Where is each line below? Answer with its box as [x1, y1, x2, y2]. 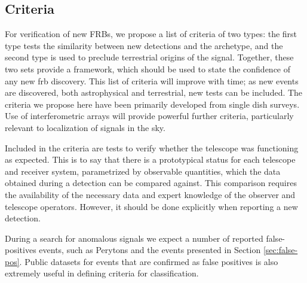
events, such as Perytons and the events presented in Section [39, 244, 261, 256]
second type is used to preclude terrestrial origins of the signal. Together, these [5, 51, 294, 63]
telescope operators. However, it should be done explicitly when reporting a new [5, 200, 298, 212]
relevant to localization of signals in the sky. [5, 121, 165, 133]
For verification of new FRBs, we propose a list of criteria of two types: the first [5, 28, 297, 40]
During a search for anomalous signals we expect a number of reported [5, 232, 263, 244]
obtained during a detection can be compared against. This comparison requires [5, 177, 297, 189]
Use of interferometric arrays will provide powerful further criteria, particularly [5, 109, 294, 122]
